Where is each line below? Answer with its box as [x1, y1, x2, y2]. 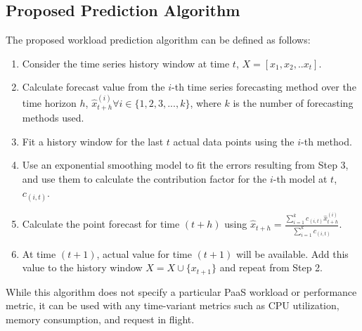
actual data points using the [173, 134, 295, 148]
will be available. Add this [235, 246, 349, 261]
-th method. [301, 134, 352, 148]
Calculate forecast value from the [22, 79, 165, 94]
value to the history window [22, 260, 143, 275]
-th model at [273, 171, 328, 186]
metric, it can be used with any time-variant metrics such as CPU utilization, [6, 298, 340, 313]
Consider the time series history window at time [22, 56, 230, 70]
